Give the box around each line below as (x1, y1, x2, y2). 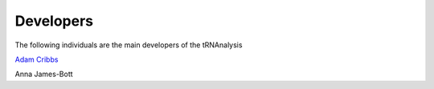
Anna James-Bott (14, 69, 73, 79)
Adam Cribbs (14, 55, 59, 64)
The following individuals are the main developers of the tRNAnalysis (14, 40, 243, 50)
